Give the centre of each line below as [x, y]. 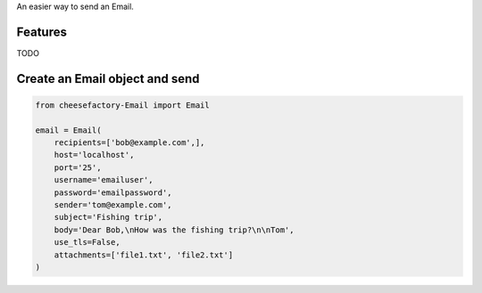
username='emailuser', [104, 180]
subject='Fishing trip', [108, 217]
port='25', [78, 167]
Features [42, 32]
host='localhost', [94, 155]
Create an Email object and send [108, 79]
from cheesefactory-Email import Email [122, 105]
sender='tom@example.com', [113, 205]
